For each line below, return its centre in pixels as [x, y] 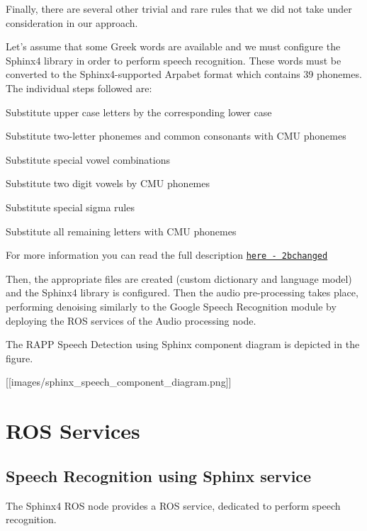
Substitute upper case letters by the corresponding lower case [139, 112]
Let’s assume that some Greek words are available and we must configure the [173, 46]
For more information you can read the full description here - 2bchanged [167, 255]
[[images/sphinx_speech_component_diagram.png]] [119, 382]
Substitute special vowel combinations [88, 159]
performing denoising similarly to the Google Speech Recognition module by [171, 306]
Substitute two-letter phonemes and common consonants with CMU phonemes [176, 136]
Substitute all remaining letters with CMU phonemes [121, 231]
